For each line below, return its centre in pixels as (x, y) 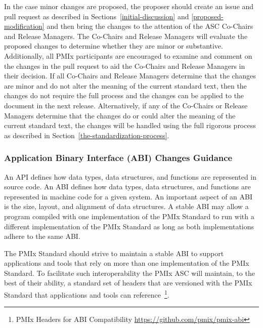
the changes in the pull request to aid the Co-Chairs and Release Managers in (125, 66)
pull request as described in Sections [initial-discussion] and (97, 16)
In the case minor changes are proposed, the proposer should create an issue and (129, 6)
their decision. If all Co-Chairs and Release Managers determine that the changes (130, 76)
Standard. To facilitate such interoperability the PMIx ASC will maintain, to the (129, 273)
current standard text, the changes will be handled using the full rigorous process (130, 125)
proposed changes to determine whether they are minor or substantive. (114, 46)
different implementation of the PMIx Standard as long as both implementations (129, 226)
